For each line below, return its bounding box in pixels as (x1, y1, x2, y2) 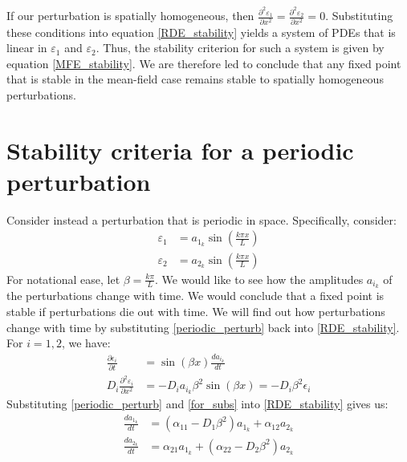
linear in (6, 39, 47, 56)
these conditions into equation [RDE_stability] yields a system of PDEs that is (6, 23, 396, 40)
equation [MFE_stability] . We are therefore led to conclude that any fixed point (6, 55, 401, 71)
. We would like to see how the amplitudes (155, 270, 364, 287)
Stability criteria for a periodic (6, 133, 354, 166)
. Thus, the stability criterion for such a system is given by (96, 39, 385, 56)
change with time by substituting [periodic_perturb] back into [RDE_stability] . (6, 318, 400, 335)
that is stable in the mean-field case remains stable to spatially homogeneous (6, 71, 384, 87)
